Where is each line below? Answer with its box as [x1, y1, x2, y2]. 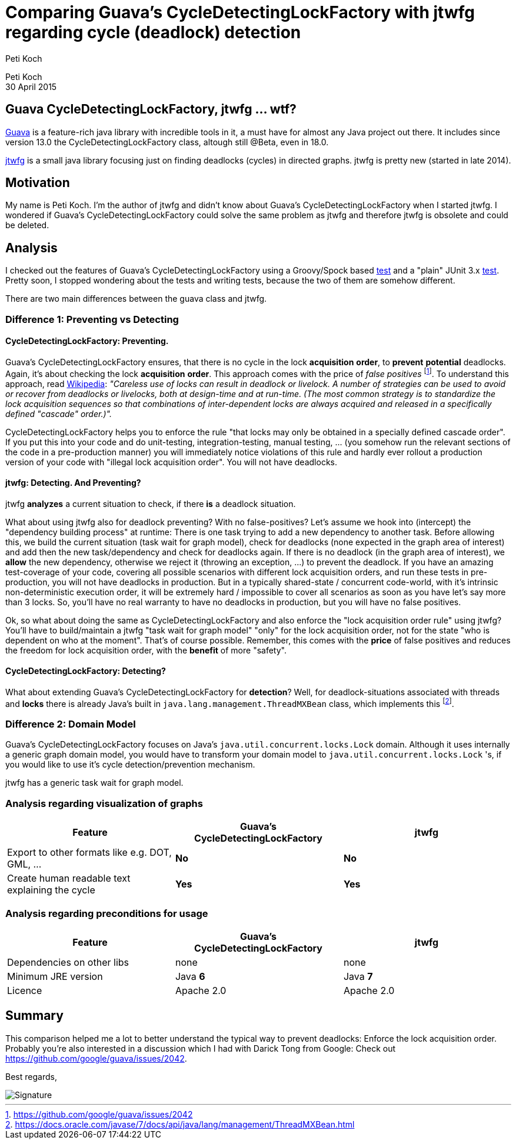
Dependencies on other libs [7, 956, 129, 968]
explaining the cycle [7, 884, 95, 896]
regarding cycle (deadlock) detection [5, 22, 301, 42]
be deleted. [5, 220, 49, 231]
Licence [7, 984, 42, 996]
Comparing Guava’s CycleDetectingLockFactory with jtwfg [5, 2, 475, 22]
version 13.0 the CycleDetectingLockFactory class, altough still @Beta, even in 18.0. [5, 136, 329, 147]
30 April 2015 [5, 81, 57, 92]
